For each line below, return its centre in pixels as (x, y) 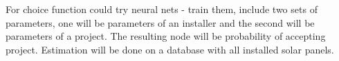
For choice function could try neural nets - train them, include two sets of (162, 9)
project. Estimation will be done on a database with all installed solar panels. (170, 49)
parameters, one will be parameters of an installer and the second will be (160, 22)
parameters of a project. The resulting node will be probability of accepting (166, 36)
